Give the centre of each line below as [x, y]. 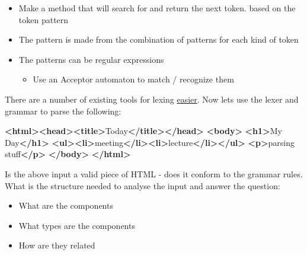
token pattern [44, 19]
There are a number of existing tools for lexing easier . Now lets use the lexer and [152, 99]
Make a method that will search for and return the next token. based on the [157, 8]
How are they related [57, 245]
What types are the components [77, 225]
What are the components [66, 205]
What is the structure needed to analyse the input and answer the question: [143, 185]
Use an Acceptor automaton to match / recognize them [133, 79]
